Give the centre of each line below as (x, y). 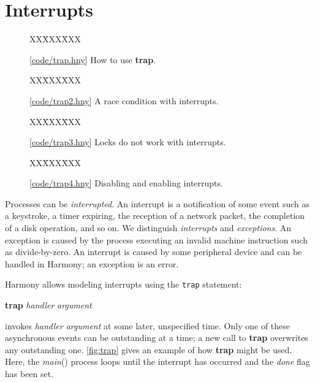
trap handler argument (48, 305)
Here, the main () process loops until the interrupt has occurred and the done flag (157, 361)
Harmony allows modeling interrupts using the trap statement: (123, 284)
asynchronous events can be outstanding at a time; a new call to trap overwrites (157, 338)
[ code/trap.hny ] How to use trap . (93, 59)
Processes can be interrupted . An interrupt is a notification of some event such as (157, 203)
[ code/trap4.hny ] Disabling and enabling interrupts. (126, 183)
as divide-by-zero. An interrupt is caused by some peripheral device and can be (154, 252)
